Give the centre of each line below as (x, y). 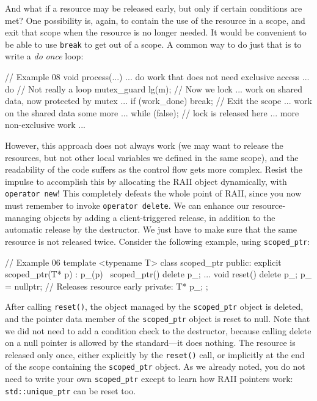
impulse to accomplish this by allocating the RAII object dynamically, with (146, 181)
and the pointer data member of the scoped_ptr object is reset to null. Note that (158, 318)
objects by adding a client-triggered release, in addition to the (159, 217)
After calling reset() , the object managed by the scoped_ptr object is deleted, (154, 306)
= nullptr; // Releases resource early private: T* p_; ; (107, 286)
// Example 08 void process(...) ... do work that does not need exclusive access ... (157, 77)
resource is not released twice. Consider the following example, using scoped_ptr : (158, 241)
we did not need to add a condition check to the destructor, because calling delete (158, 330)
